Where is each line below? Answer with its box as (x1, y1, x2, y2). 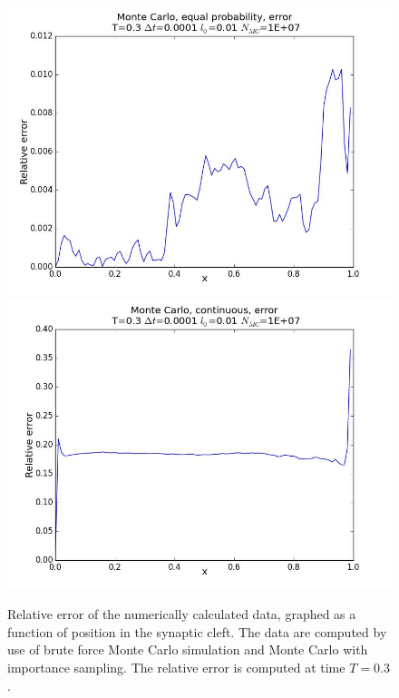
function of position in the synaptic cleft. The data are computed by (7, 622, 387, 641)
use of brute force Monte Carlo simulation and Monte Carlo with (7, 640, 368, 659)
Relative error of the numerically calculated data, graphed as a (7, 605, 356, 624)
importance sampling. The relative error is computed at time (7, 657, 345, 676)
